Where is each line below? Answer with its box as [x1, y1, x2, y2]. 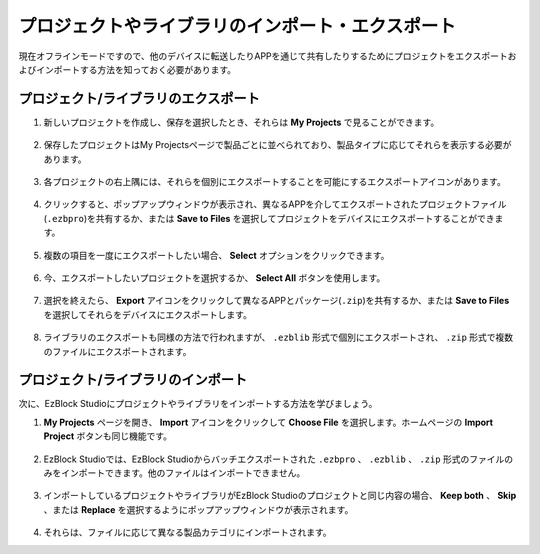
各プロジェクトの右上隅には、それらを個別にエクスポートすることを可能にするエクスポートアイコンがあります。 [43, 176, 507, 188]
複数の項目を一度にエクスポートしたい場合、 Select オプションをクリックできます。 [43, 249, 390, 261]
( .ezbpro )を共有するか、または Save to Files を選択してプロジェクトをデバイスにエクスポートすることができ [43, 212, 495, 224]
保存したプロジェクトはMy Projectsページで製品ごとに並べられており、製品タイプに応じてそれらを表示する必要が [43, 139, 512, 151]
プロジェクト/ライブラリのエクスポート [18, 90, 260, 107]
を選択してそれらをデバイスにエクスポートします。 [43, 308, 252, 320]
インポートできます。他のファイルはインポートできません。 [60, 467, 306, 479]
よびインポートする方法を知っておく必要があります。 [18, 63, 237, 75]
